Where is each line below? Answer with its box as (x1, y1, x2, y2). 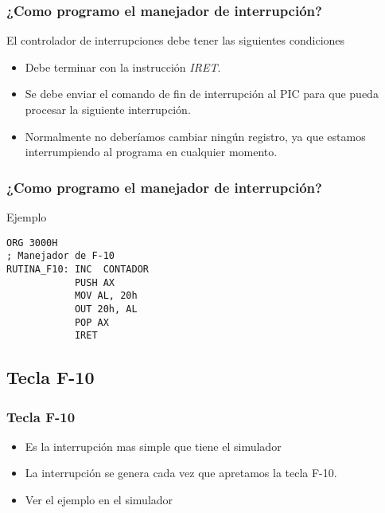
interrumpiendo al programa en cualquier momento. (25, 143, 278, 160)
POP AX (74, 316, 109, 328)
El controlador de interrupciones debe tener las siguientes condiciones (6, 32, 345, 49)
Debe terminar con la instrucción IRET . (25, 58, 221, 75)
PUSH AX (74, 276, 115, 288)
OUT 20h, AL (74, 303, 138, 315)
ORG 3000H (6, 237, 58, 249)
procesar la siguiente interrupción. (25, 101, 191, 117)
